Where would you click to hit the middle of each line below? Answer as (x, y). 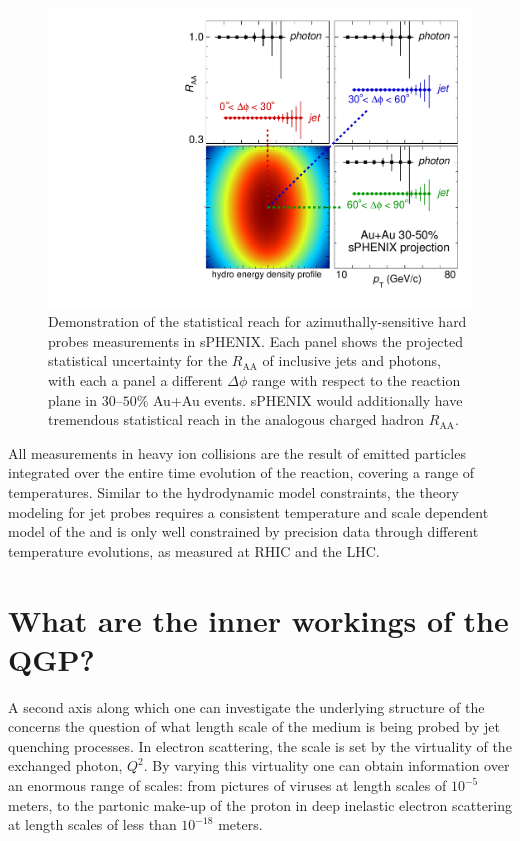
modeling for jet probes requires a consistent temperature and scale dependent (248, 511)
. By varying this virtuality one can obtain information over (326, 765)
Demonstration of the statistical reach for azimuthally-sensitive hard (257, 321)
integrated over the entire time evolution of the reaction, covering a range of (241, 472)
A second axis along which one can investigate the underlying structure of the (246, 706)
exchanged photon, (65, 765)
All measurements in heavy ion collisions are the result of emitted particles (237, 452)
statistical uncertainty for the (138, 360)
